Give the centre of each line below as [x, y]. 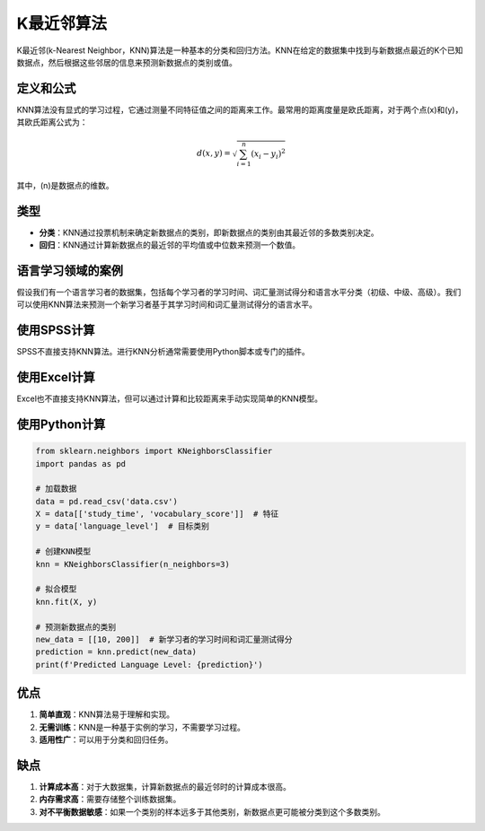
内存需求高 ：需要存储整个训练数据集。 [110, 800]
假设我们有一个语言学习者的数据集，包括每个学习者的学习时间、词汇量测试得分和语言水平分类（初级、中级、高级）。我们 [239, 292]
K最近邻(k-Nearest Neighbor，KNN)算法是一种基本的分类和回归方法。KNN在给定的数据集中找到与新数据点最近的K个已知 [240, 50]
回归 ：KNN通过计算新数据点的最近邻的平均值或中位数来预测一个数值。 [170, 245]
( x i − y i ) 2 [269, 154]
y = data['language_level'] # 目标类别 [123, 526]
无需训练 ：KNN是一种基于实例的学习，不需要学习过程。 [142, 727]
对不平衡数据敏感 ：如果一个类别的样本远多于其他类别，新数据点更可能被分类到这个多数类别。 [212, 811]
